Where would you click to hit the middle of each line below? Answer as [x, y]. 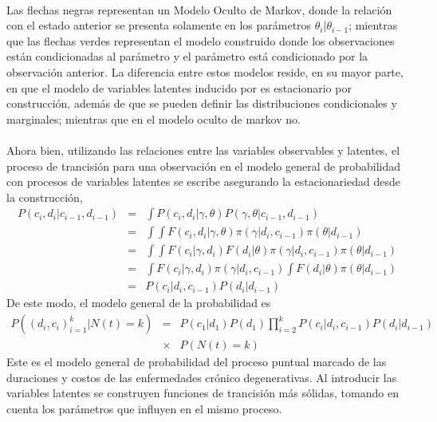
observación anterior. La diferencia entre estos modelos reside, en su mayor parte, [205, 71]
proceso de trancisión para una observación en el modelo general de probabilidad [203, 166]
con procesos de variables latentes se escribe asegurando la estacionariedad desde [203, 181]
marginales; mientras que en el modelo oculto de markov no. [154, 118]
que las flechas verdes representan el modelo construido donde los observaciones [201, 40]
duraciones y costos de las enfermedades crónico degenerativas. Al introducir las [202, 377]
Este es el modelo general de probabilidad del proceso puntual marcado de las [197, 362]
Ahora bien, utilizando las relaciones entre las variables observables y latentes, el [203, 150]
